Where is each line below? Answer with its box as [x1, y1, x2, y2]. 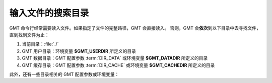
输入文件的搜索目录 [9, 7, 89, 18]
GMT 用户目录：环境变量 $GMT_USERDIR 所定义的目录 [22, 48, 136, 54]
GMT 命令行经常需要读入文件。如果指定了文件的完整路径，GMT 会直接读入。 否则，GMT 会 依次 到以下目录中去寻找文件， [9, 25, 261, 31]
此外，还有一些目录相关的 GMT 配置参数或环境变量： [9, 71, 119, 77]
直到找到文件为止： [9, 31, 49, 37]
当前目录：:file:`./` [22, 41, 59, 47]
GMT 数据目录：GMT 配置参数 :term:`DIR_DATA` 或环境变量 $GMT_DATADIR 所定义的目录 [22, 55, 208, 61]
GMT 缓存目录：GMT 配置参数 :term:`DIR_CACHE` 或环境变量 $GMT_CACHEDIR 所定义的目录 [22, 62, 215, 68]
